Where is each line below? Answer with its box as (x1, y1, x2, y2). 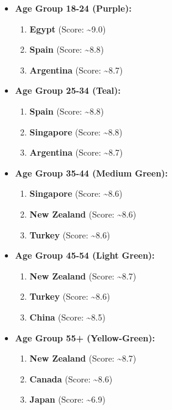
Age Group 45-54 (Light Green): (15, 249, 155, 262)
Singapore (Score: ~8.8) (29, 125, 123, 138)
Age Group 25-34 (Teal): (15, 84, 121, 97)
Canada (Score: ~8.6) (29, 372, 113, 385)
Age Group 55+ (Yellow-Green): (15, 331, 156, 344)
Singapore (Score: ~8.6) (29, 187, 123, 200)
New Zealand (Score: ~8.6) (29, 207, 137, 220)
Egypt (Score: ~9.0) (29, 22, 106, 35)
